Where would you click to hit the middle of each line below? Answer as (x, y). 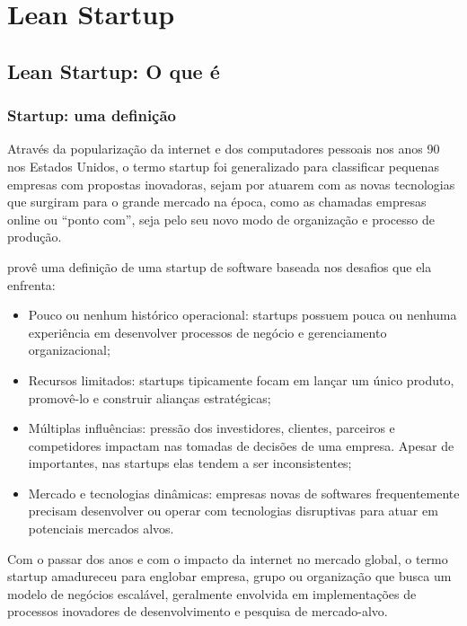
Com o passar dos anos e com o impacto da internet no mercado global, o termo (228, 558)
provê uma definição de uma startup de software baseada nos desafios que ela (220, 266)
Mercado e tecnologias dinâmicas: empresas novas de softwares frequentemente (244, 493)
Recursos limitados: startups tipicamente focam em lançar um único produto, (241, 379)
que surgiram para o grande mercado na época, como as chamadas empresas (217, 202)
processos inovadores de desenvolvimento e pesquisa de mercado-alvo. (198, 611)
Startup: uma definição (92, 115)
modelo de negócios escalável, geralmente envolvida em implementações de (212, 593)
